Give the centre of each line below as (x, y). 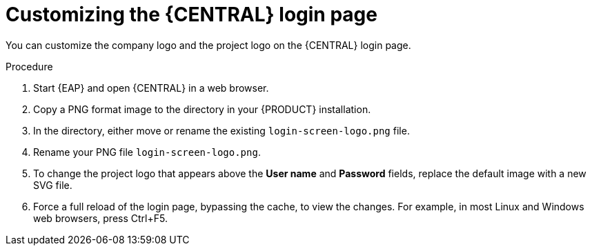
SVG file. (53, 185)
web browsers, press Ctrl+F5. (100, 218)
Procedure (29, 66)
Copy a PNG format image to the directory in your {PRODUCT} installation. (202, 109)
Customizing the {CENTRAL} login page (191, 14)
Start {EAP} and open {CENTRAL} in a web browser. (151, 88)
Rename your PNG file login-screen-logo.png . (147, 152)
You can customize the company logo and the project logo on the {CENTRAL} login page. (208, 45)
